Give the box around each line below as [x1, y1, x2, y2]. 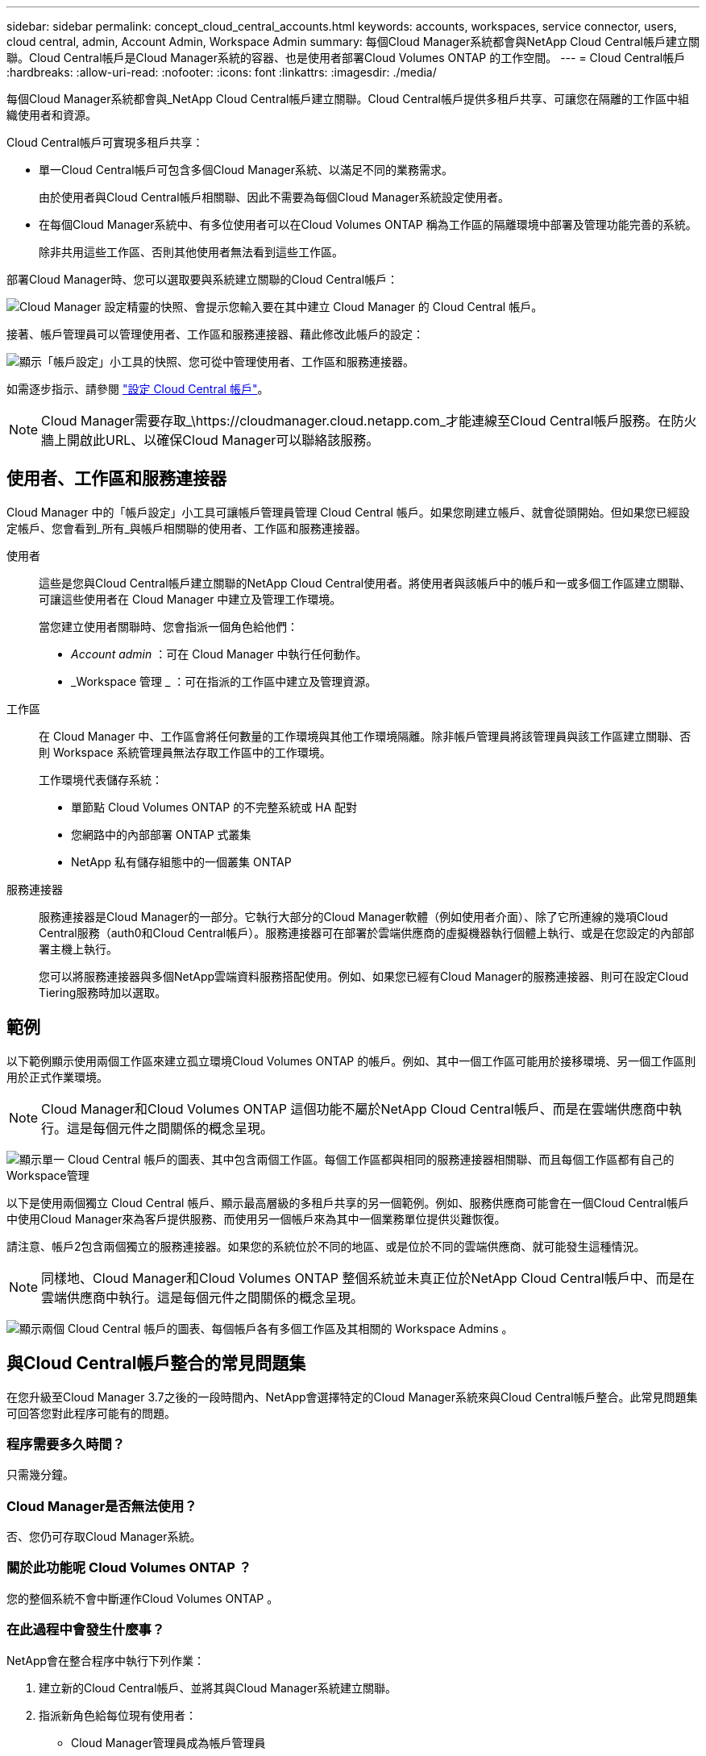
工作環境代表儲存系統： [39, 772, 163, 787]
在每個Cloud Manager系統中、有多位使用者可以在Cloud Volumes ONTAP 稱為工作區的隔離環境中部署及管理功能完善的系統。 [39, 218, 697, 231]
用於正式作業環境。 [6, 1069, 108, 1084]
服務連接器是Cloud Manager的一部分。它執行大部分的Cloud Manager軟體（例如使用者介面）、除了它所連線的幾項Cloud [39, 909, 668, 924]
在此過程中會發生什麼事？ [6, 1621, 165, 1638]
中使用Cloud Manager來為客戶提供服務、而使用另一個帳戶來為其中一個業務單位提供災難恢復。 [6, 1211, 506, 1226]
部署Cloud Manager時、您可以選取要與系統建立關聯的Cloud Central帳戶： [6, 272, 399, 286]
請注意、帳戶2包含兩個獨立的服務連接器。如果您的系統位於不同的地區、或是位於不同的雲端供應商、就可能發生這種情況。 [6, 1239, 646, 1253]
